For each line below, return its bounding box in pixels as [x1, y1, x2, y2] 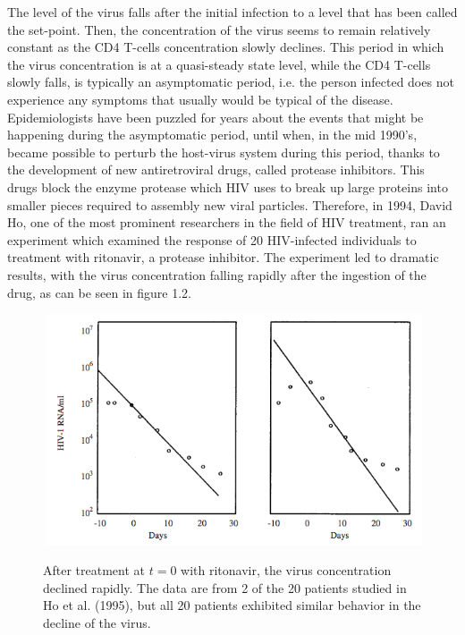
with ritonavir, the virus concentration [181, 561, 392, 580]
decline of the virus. [43, 614, 151, 632]
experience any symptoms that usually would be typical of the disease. [7, 89, 393, 108]
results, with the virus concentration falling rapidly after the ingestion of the [7, 265, 427, 284]
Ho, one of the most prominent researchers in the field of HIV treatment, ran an [7, 213, 446, 232]
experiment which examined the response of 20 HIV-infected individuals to [7, 230, 417, 249]
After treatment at [43, 561, 146, 580]
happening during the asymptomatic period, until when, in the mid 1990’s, [7, 125, 418, 144]
